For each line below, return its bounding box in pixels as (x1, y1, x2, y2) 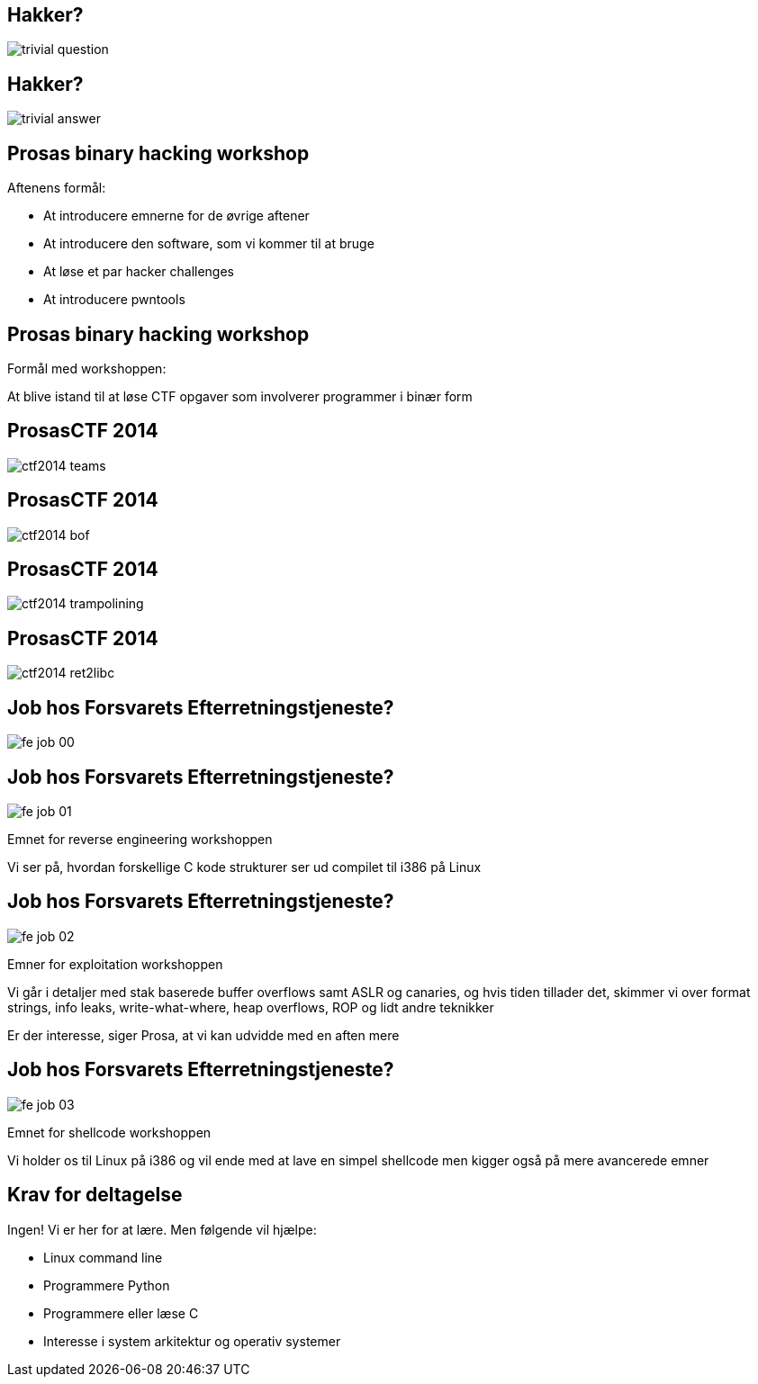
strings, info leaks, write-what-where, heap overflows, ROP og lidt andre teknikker (7, 999, 494, 1015)
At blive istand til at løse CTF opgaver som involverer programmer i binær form (7, 388, 473, 404)
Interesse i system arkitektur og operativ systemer (43, 1333, 341, 1349)
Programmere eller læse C (43, 1305, 199, 1321)
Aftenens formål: (7, 180, 106, 196)
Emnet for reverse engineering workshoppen (7, 831, 273, 848)
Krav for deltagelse (7, 1183, 183, 1207)
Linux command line (43, 1249, 163, 1265)
